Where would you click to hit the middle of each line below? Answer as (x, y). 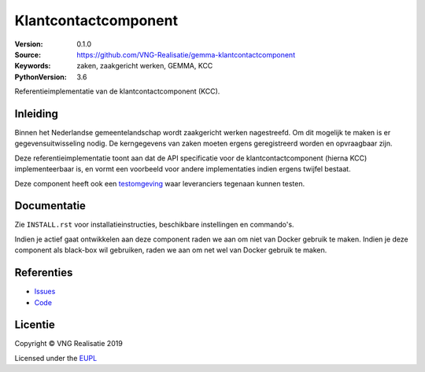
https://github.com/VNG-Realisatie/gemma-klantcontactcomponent (186, 54)
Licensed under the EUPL (56, 358)
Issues (45, 292)
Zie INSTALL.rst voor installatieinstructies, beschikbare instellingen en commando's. (154, 225)
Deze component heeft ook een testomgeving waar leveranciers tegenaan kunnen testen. (160, 183)
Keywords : (33, 66)
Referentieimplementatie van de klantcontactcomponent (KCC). (117, 91)
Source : (28, 54)
